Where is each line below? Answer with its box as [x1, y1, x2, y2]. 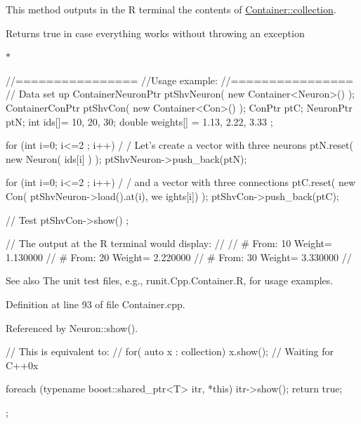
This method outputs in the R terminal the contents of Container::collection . [6, 2, 336, 16]
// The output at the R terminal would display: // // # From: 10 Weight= [6, 236, 332, 251]
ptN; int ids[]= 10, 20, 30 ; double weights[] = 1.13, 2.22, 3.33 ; [6, 114, 273, 128]
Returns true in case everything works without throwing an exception [6, 25, 305, 40]
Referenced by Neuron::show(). [6, 320, 138, 335]
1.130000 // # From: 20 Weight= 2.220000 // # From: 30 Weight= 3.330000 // [6, 249, 352, 264]
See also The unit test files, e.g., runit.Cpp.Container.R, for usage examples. [6, 273, 334, 288]
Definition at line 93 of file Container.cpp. [6, 296, 185, 311]
